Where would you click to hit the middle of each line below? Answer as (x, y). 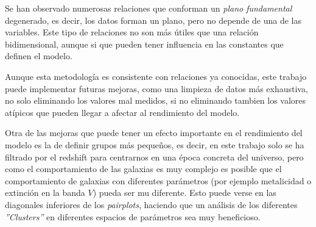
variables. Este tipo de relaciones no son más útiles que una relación (132, 32)
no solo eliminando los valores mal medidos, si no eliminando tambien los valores (156, 100)
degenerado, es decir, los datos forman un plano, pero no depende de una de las (153, 20)
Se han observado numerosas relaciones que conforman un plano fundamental (149, 8)
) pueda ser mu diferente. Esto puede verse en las (184, 193)
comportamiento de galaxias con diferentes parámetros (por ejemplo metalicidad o (158, 180)
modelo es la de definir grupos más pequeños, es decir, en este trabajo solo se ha (155, 144)
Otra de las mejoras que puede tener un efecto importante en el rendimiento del (154, 133)
